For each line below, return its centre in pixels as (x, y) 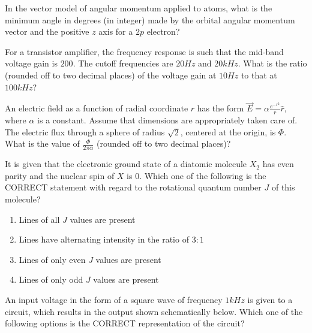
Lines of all (39, 219)
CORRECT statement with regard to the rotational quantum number (133, 187)
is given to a (270, 299)
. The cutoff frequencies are (123, 63)
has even (278, 164)
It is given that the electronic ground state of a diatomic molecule (126, 164)
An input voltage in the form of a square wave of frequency (114, 299)
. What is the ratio (272, 63)
